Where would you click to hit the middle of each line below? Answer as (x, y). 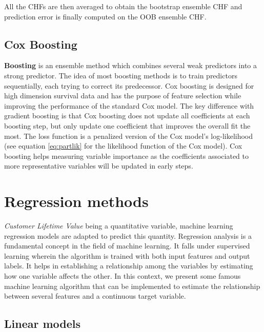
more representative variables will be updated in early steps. (99, 166)
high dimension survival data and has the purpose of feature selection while (123, 96)
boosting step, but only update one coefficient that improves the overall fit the (127, 125)
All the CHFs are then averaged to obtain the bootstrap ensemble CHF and (123, 6)
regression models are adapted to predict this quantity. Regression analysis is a (128, 235)
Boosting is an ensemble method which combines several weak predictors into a (131, 65)
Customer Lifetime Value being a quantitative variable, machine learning (119, 226)
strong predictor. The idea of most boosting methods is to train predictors (121, 75)
